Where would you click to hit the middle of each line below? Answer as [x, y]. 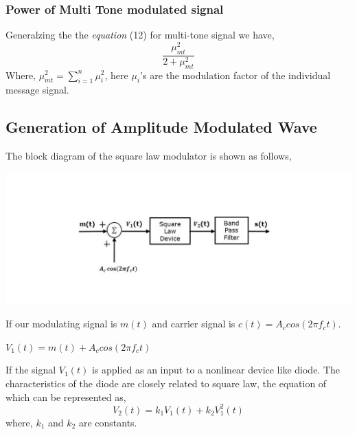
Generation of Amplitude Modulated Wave [161, 127]
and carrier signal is [194, 324]
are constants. [108, 422]
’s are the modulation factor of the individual [235, 75]
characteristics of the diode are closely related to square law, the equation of [166, 383]
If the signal [31, 370]
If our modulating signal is [61, 324]
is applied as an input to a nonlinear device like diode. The [216, 370]
